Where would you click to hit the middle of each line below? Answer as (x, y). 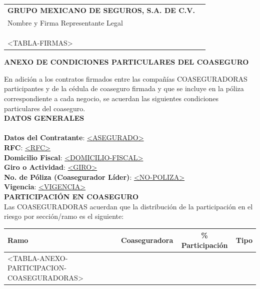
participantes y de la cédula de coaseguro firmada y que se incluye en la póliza (124, 88)
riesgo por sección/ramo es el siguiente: (64, 216)
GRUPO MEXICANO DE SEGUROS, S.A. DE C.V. (101, 10)
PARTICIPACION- (37, 268)
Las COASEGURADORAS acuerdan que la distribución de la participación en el (128, 206)
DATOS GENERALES (44, 118)
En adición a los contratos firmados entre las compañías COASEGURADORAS (126, 78)
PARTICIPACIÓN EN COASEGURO (71, 196)
